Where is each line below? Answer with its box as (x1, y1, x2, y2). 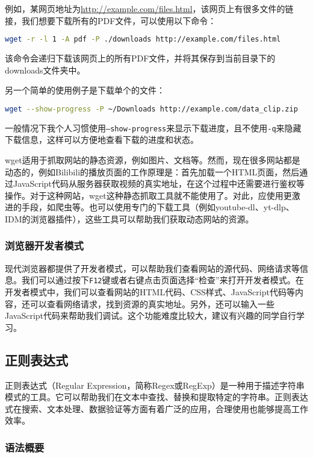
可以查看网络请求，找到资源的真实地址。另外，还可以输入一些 (29, 297, 274, 310)
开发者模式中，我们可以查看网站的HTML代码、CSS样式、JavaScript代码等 (5, 286, 295, 298)
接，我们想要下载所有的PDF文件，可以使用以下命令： (5, 14, 217, 27)
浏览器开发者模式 (5, 238, 84, 253)
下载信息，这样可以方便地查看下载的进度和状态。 (5, 133, 199, 146)
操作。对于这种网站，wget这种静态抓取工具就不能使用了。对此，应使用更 (5, 189, 292, 201)
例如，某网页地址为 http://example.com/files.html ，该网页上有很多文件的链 (5, 2, 294, 14)
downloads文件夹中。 (5, 63, 85, 76)
